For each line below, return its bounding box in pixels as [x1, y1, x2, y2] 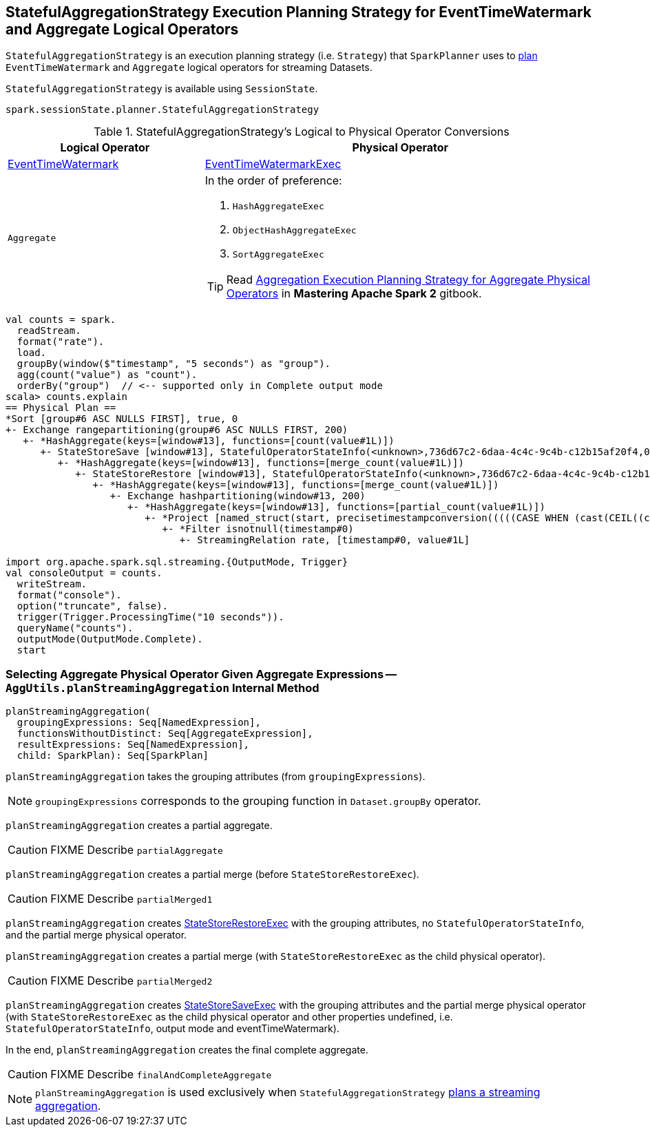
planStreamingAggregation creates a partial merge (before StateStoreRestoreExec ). [6, 868, 419, 881]
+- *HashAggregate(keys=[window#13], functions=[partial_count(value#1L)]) [127, 501, 545, 513]
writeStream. [17, 578, 87, 590]
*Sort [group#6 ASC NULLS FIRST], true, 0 [6, 413, 238, 425]
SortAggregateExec [232, 249, 324, 260]
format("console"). [17, 589, 122, 601]
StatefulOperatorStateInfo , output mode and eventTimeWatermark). [6, 1023, 339, 1035]
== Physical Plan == [6, 402, 116, 414]
